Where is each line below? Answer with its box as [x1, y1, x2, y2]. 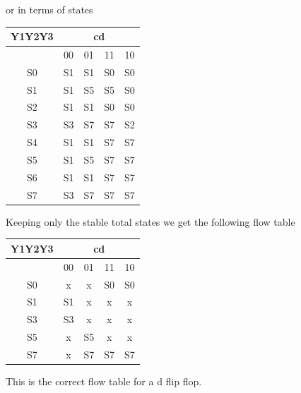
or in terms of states [6, 2, 93, 16]
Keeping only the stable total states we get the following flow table [6, 214, 295, 229]
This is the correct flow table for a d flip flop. [6, 374, 202, 389]
